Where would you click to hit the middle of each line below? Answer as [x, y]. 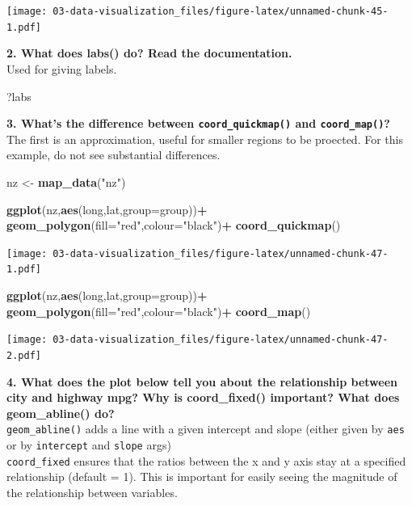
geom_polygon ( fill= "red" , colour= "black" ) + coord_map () [159, 311]
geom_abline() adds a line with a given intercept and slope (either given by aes [206, 429]
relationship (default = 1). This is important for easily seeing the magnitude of [202, 476]
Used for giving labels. [62, 68]
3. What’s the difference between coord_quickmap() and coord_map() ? [198, 123]
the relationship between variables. [92, 492]
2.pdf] [24, 355]
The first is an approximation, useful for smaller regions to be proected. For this [205, 139]
